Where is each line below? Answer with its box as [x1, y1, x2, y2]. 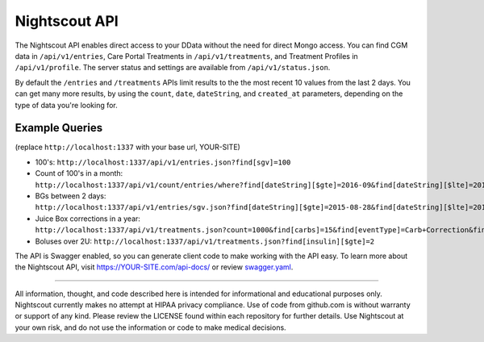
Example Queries [15, 121, 103, 135]
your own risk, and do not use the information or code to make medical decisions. [15, 323, 286, 332]
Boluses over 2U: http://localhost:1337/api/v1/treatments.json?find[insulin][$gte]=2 [35, 236, 375, 246]
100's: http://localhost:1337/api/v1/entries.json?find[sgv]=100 [35, 157, 291, 167]
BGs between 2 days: [35, 190, 106, 201]
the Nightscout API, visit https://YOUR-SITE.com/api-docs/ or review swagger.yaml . [15, 262, 294, 272]
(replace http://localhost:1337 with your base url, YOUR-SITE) [15, 142, 241, 152]
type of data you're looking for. [15, 100, 119, 110]
